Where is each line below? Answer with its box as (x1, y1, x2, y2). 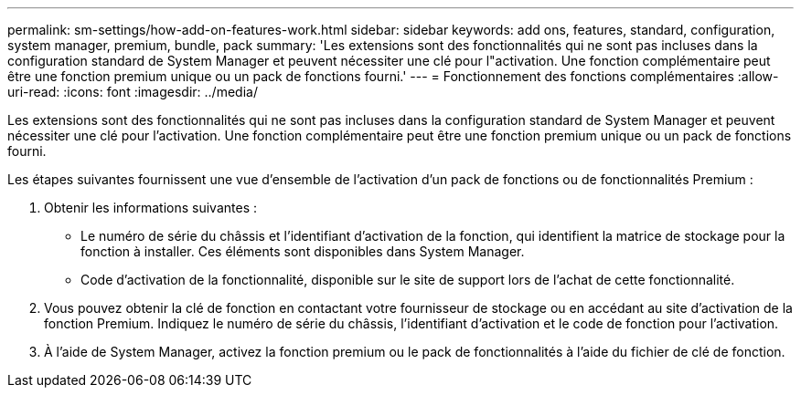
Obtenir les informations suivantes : (44, 200, 257, 215)
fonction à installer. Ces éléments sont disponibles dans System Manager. (80, 244, 525, 259)
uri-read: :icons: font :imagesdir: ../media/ (7, 84, 258, 99)
